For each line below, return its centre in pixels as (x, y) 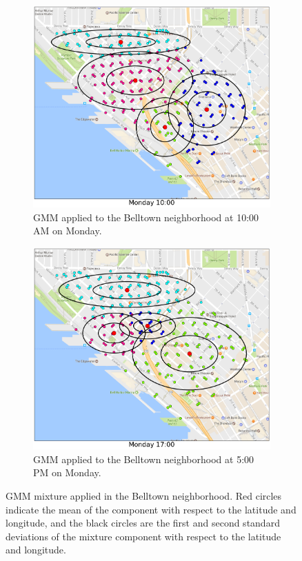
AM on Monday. (68, 231)
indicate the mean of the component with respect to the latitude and (151, 509)
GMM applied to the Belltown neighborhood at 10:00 (146, 217)
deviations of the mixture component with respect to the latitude (143, 536)
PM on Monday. (67, 472)
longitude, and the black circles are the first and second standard (143, 523)
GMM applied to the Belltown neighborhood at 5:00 (144, 459)
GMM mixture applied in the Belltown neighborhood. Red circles (144, 496)
